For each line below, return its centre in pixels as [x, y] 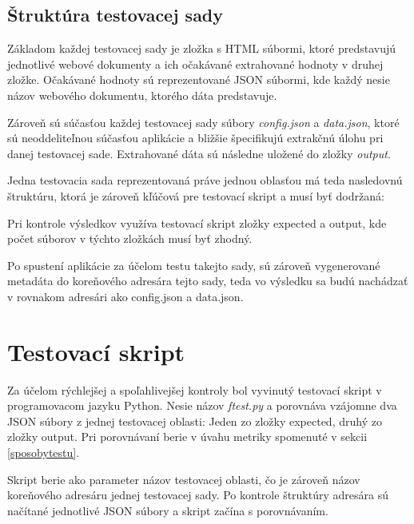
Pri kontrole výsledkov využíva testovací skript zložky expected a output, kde [197, 222]
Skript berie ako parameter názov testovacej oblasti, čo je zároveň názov [184, 479]
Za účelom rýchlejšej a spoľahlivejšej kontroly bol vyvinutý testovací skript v [195, 389]
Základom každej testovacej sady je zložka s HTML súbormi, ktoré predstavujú [202, 48]
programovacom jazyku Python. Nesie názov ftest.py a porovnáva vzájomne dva [202, 405]
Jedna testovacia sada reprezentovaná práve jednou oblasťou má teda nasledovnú [205, 180]
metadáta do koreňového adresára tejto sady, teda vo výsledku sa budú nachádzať [208, 281]
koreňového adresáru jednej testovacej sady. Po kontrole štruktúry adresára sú [198, 495]
